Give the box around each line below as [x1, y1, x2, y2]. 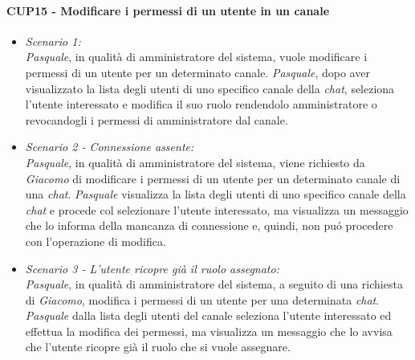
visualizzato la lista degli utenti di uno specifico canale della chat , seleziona [25, 80, 395, 96]
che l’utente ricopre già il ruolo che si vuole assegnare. [25, 338, 291, 355]
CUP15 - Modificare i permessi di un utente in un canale [6, 2, 330, 18]
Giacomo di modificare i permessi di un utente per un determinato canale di [25, 170, 401, 186]
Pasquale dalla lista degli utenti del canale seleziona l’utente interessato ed [25, 307, 392, 324]
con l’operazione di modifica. [25, 232, 166, 249]
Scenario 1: [25, 32, 81, 49]
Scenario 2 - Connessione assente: [25, 138, 194, 155]
